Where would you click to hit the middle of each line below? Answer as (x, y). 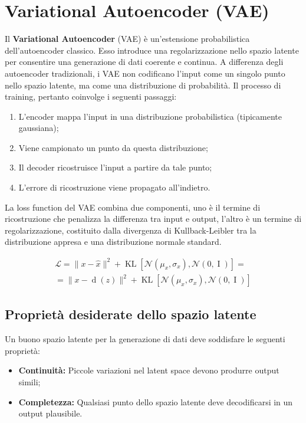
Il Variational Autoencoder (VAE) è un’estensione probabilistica (127, 39)
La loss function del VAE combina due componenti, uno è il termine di (133, 207)
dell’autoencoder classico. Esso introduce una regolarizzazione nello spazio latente (152, 50)
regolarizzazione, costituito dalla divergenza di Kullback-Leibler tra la (131, 230)
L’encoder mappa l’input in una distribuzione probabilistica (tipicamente (150, 116)
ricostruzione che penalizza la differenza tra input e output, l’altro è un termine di (153, 219)
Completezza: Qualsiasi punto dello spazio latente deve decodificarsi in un (156, 401)
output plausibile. (50, 413)
